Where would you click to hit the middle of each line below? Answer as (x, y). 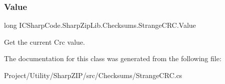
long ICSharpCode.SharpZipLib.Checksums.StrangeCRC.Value (100, 25)
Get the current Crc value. (44, 42)
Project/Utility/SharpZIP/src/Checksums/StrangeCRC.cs (93, 75)
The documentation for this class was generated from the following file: (113, 58)
